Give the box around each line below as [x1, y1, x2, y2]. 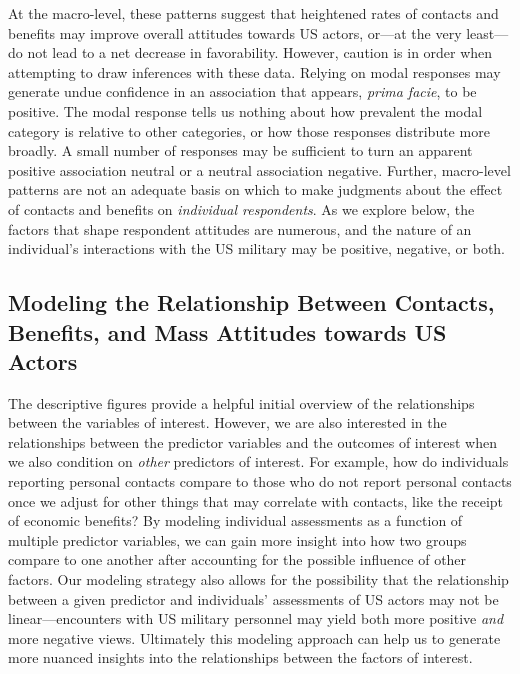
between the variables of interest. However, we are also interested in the [8, 412, 447, 433]
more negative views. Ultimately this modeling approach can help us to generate [8, 627, 501, 648]
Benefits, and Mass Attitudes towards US [8, 316, 447, 347]
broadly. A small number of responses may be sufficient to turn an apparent [8, 140, 473, 161]
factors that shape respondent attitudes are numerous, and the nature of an [8, 218, 472, 239]
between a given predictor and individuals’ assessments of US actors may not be [8, 588, 499, 609]
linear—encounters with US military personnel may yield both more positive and [8, 608, 504, 629]
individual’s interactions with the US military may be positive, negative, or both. [8, 238, 506, 259]
